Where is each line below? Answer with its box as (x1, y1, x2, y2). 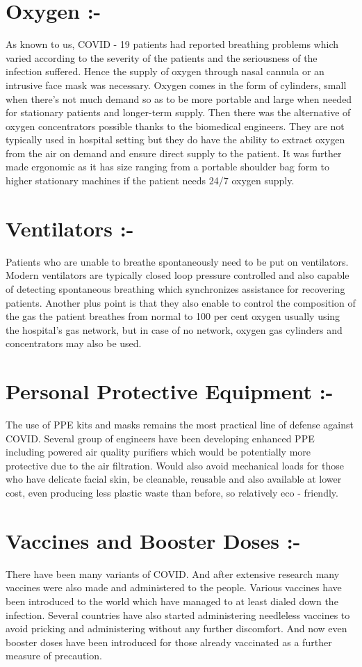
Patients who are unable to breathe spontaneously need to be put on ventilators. (6, 254, 349, 268)
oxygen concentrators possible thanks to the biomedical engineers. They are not (6, 118, 345, 133)
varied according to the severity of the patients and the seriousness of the (6, 50, 318, 65)
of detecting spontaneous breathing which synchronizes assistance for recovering (6, 281, 345, 296)
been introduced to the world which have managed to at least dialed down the (6, 593, 338, 608)
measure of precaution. (6, 648, 102, 663)
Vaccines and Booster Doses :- (6, 526, 301, 554)
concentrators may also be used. (6, 336, 142, 351)
